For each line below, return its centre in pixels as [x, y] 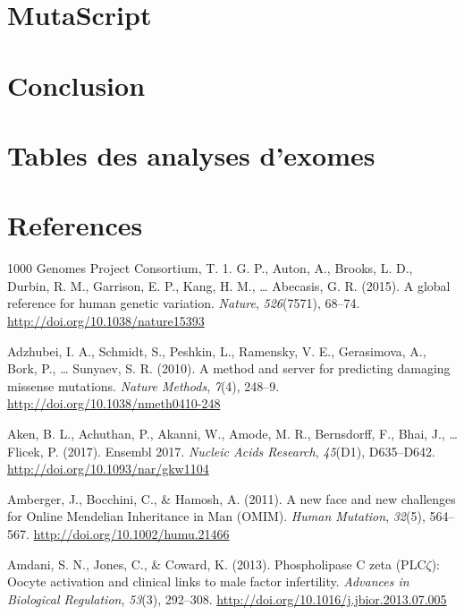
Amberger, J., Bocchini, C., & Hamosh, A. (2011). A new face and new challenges [232, 498]
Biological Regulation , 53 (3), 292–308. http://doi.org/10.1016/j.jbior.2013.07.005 [227, 598]
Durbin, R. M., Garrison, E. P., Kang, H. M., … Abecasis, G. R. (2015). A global [229, 285]
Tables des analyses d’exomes [191, 154]
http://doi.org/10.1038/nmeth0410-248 [114, 403]
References [75, 225]
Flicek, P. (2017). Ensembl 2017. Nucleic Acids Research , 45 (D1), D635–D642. [221, 451]
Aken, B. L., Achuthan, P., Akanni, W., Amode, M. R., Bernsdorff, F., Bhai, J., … [232, 433]
